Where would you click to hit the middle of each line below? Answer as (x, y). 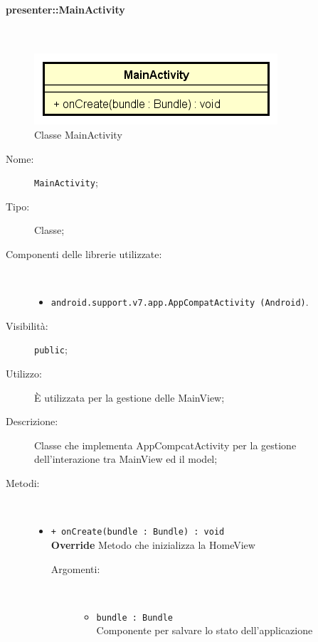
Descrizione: (32, 421)
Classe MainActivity (78, 134)
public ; (51, 349)
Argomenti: (75, 568)
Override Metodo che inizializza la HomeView (153, 544)
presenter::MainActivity (65, 9)
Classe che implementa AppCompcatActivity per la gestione (165, 445)
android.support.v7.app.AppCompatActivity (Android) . (180, 302)
